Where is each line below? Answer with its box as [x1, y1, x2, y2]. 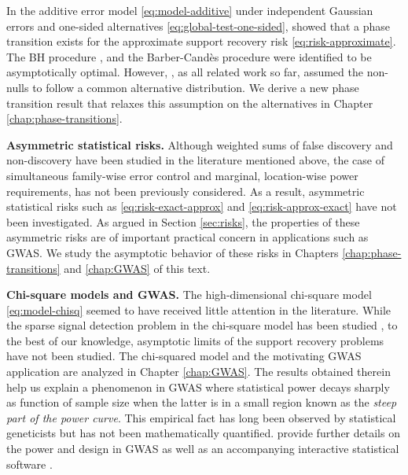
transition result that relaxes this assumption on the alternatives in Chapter [6, 94, 373, 111]
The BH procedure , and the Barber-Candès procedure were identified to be [6, 48, 372, 64]
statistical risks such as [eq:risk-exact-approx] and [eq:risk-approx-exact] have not [6, 198, 397, 215]
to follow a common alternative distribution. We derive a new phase [32, 79, 359, 95]
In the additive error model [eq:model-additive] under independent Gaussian [6, 2, 373, 18]
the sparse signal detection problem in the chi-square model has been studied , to [6, 317, 398, 333]
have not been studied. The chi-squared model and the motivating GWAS [6, 348, 362, 364]
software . [6, 455, 53, 472]
